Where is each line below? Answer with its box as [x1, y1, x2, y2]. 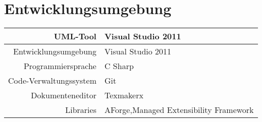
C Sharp [104, 60, 134, 72]
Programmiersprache [23, 60, 96, 72]
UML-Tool [54, 30, 96, 42]
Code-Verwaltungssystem [8, 75, 96, 87]
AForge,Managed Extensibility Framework [104, 104, 254, 116]
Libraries [65, 104, 96, 116]
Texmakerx [104, 89, 143, 101]
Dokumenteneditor [31, 89, 96, 101]
